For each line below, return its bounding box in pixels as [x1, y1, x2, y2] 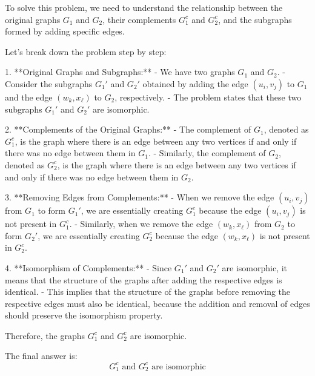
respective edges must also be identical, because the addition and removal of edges [5, 297, 310, 309]
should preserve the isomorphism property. [5, 309, 163, 322]
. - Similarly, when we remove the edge [69, 217, 213, 230]
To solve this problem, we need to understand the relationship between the [5, 1, 283, 13]
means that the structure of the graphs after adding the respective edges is [5, 273, 282, 286]
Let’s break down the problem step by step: [5, 45, 167, 58]
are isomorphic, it [222, 261, 288, 274]
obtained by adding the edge [142, 77, 248, 90]
